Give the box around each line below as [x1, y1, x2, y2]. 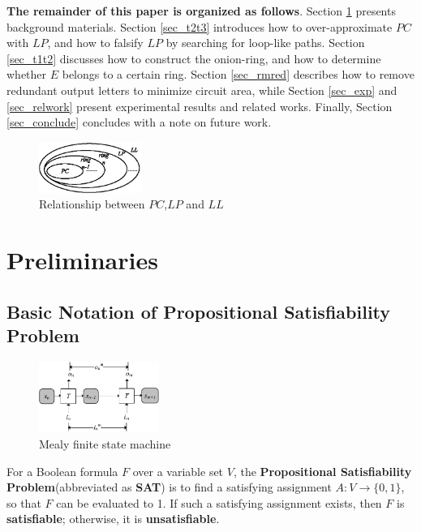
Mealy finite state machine [39, 435, 171, 453]
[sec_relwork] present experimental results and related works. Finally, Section [6, 97, 393, 114]
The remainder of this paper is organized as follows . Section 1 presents [6, 2, 396, 19]
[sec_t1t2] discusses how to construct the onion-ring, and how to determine [6, 49, 381, 66]
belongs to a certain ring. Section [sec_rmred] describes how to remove [62, 66, 415, 83]
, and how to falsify [47, 34, 144, 51]
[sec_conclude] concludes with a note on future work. [6, 114, 272, 131]
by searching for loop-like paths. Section [165, 34, 365, 51]
